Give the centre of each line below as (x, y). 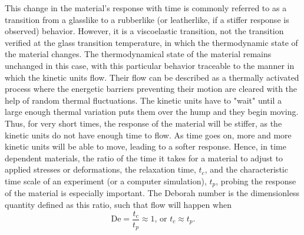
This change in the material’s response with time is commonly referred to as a (146, 8)
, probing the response (256, 181)
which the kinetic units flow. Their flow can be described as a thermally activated (152, 77)
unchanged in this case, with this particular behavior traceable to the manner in (150, 65)
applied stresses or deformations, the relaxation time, (100, 169)
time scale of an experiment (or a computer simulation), (106, 181)
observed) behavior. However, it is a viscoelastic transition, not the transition (144, 31)
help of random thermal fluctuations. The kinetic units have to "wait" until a (143, 100)
